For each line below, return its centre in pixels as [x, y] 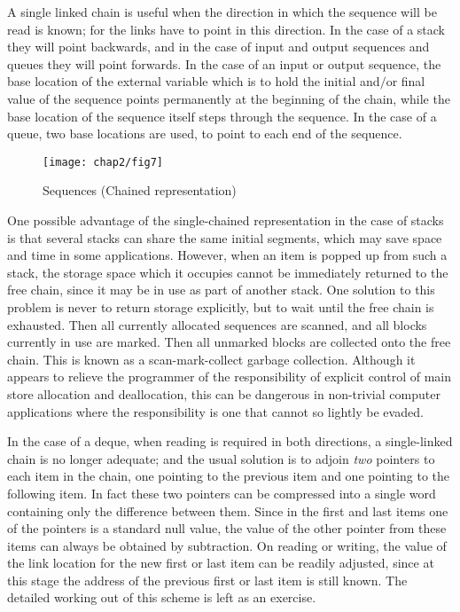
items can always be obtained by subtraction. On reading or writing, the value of [227, 545]
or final [405, 81]
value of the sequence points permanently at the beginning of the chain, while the [229, 98]
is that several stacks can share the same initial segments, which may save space [225, 237]
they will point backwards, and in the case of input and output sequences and [218, 47]
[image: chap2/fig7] [103, 162]
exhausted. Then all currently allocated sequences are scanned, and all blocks [217, 324]
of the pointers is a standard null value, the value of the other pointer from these [227, 528]
